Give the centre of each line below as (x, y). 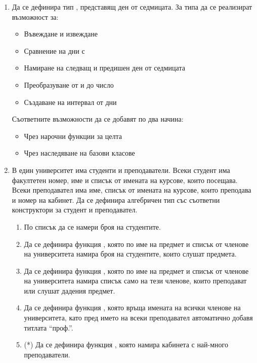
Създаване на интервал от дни (70, 102)
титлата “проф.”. (49, 327)
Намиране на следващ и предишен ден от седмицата (104, 68)
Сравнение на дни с (54, 50)
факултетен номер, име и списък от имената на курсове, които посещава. (125, 180)
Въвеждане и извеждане (61, 34)
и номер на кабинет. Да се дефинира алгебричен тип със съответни (116, 199)
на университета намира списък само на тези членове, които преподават (135, 281)
